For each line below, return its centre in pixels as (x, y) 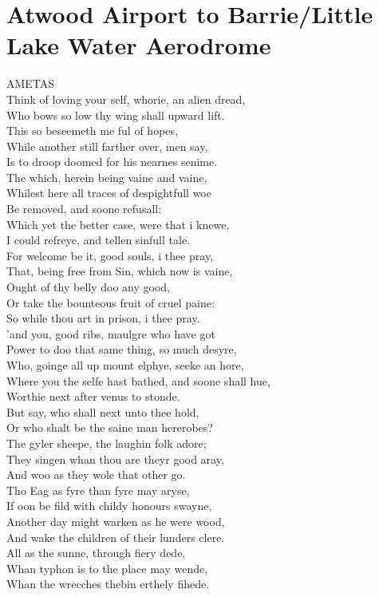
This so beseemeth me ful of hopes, (92, 130)
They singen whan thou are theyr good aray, (115, 459)
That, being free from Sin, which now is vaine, (120, 271)
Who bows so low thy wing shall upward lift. (116, 115)
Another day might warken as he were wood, (116, 521)
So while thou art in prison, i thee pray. (103, 318)
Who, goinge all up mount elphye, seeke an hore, (125, 365)
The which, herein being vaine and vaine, (107, 177)
